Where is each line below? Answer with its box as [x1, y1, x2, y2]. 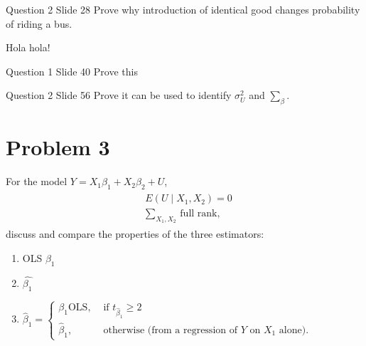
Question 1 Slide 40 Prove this [6, 63, 138, 78]
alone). [279, 325, 309, 336]
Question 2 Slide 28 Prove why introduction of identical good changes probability [6, 2, 360, 16]
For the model [6, 174, 68, 189]
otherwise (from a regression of [103, 325, 237, 336]
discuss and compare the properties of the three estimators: [6, 226, 264, 241]
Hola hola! [6, 40, 50, 55]
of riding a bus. [6, 16, 72, 31]
